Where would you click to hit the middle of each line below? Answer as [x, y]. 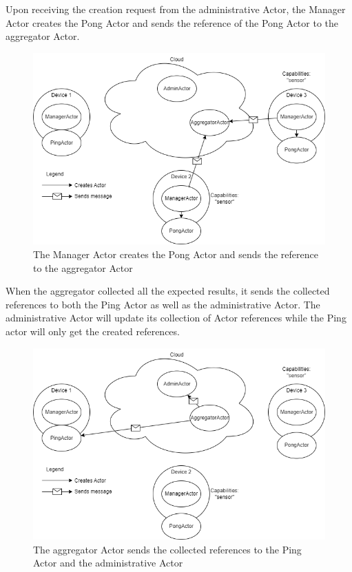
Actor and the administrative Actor [108, 563]
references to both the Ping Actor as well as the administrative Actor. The [163, 304]
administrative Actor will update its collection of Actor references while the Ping [176, 318]
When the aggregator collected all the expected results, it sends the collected [168, 291]
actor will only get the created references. [93, 331]
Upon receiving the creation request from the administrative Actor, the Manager [176, 9]
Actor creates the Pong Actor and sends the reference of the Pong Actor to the [172, 22]
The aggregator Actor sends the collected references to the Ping [167, 549]
